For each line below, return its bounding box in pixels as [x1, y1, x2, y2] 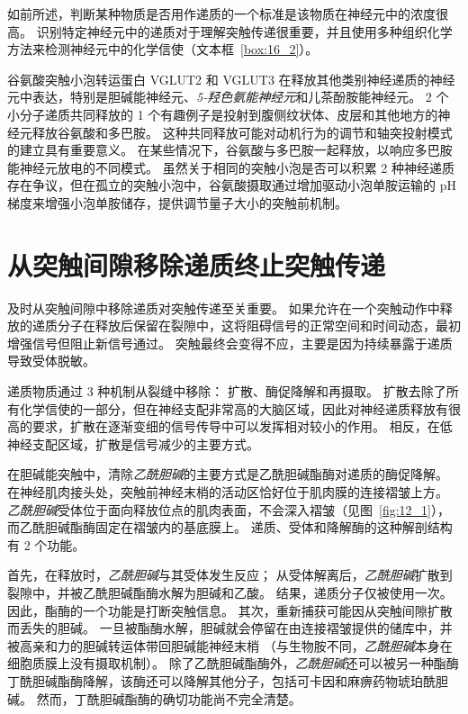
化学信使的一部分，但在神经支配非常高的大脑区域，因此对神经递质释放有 [19, 399, 448, 418]
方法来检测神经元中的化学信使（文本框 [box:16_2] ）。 [7, 40, 319, 59]
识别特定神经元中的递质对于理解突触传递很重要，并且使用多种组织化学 [36, 22, 453, 41]
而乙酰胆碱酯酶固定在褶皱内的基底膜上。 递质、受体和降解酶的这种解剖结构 [7, 518, 453, 537]
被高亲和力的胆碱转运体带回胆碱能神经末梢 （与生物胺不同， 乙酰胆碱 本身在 [7, 636, 453, 655]
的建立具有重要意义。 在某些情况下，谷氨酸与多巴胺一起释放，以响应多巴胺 [7, 140, 453, 159]
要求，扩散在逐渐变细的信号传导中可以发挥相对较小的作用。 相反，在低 [31, 417, 453, 436]
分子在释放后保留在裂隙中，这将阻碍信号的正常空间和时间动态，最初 [57, 316, 461, 335]
